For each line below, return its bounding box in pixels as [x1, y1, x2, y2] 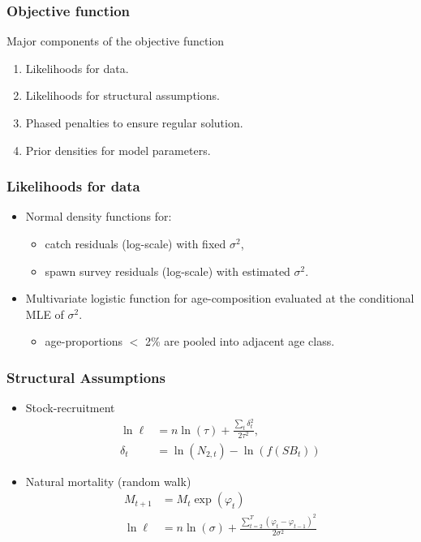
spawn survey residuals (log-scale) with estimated [45, 262, 290, 279]
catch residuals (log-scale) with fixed [45, 235, 226, 252]
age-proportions [45, 333, 123, 350]
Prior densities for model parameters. [25, 141, 211, 158]
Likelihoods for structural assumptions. [25, 87, 220, 104]
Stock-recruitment [25, 399, 115, 416]
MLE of [25, 305, 64, 322]
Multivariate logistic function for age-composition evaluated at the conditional [25, 290, 415, 307]
